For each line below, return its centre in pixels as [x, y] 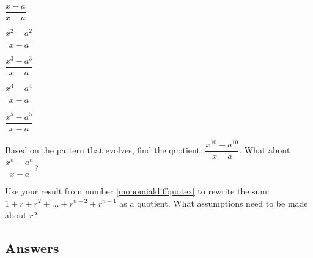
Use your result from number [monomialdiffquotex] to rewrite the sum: [137, 190]
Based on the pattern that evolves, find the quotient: [104, 149]
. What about [265, 149]
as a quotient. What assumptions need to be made [214, 203]
